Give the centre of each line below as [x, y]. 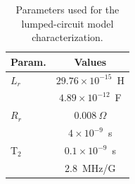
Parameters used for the [67, 9]
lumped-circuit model [67, 23]
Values [90, 61]
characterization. [67, 37]
